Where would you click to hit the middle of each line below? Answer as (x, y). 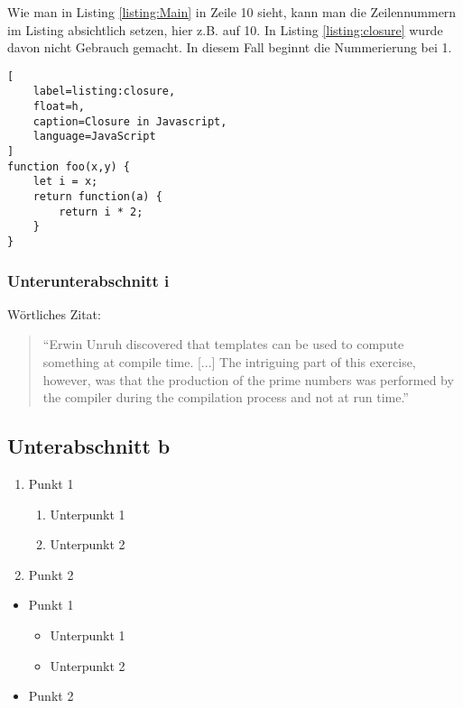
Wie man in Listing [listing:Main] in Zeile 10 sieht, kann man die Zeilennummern (232, 12)
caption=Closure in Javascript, (130, 121)
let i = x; (65, 182)
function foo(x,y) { (69, 166)
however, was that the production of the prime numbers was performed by (248, 379)
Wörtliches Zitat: (54, 313)
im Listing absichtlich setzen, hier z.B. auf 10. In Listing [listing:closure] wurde (225, 29)
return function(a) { (97, 197)
